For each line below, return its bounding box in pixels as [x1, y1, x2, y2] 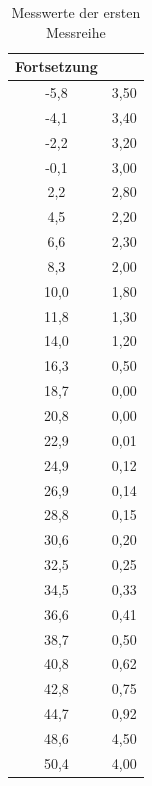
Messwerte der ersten [11, 2, 141, 22]
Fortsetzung [15, 56, 98, 77]
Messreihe [46, 21, 106, 42]
